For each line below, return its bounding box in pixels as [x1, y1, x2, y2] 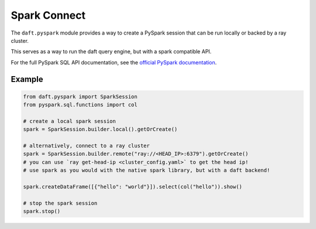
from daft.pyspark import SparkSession [23, 93, 138, 100]
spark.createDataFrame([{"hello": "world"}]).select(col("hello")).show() [23, 183, 243, 190]
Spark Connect [11, 9, 86, 22]
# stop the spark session [23, 200, 98, 206]
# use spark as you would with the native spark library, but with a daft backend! [23, 167, 270, 174]
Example [11, 74, 43, 84]
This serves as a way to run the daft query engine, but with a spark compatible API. [11, 48, 212, 55]
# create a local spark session [23, 118, 116, 124]
